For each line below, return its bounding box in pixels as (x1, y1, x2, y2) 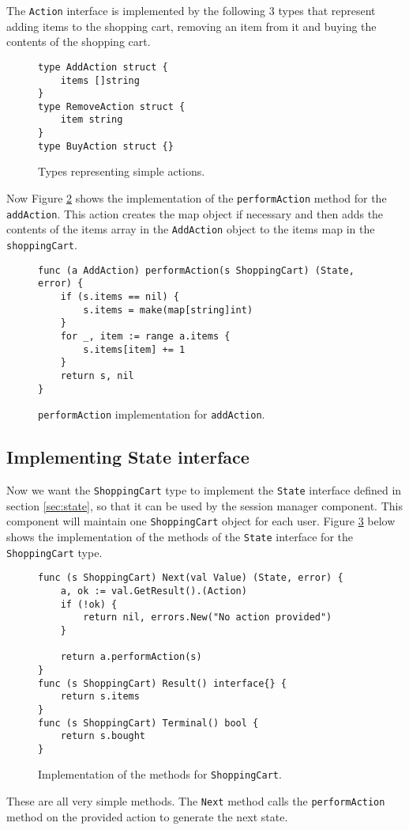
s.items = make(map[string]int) (83, 304, 253, 316)
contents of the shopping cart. (6, 33, 151, 50)
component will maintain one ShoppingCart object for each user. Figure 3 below (6, 513, 396, 529)
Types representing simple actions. (38, 163, 205, 180)
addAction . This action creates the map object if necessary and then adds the (6, 205, 384, 222)
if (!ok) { (60, 598, 118, 610)
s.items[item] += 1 (83, 343, 186, 355)
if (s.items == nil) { (60, 290, 179, 302)
